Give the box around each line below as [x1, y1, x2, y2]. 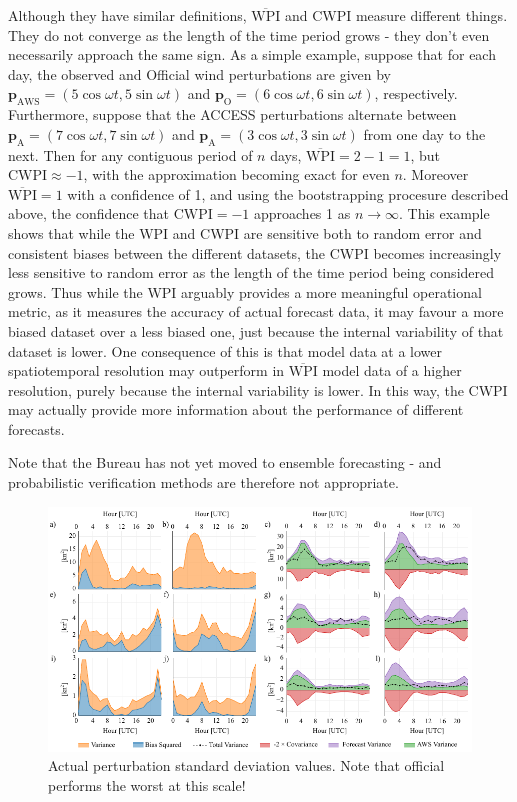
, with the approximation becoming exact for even [83, 164, 390, 185]
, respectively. [374, 83, 458, 104]
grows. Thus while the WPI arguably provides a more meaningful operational [8, 281, 482, 302]
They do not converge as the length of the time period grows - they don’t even [8, 24, 490, 45]
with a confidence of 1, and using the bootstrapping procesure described [67, 183, 509, 204]
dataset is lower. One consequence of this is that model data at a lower [8, 340, 443, 361]
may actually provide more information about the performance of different [8, 399, 464, 420]
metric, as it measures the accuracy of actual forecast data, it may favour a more [8, 301, 504, 322]
